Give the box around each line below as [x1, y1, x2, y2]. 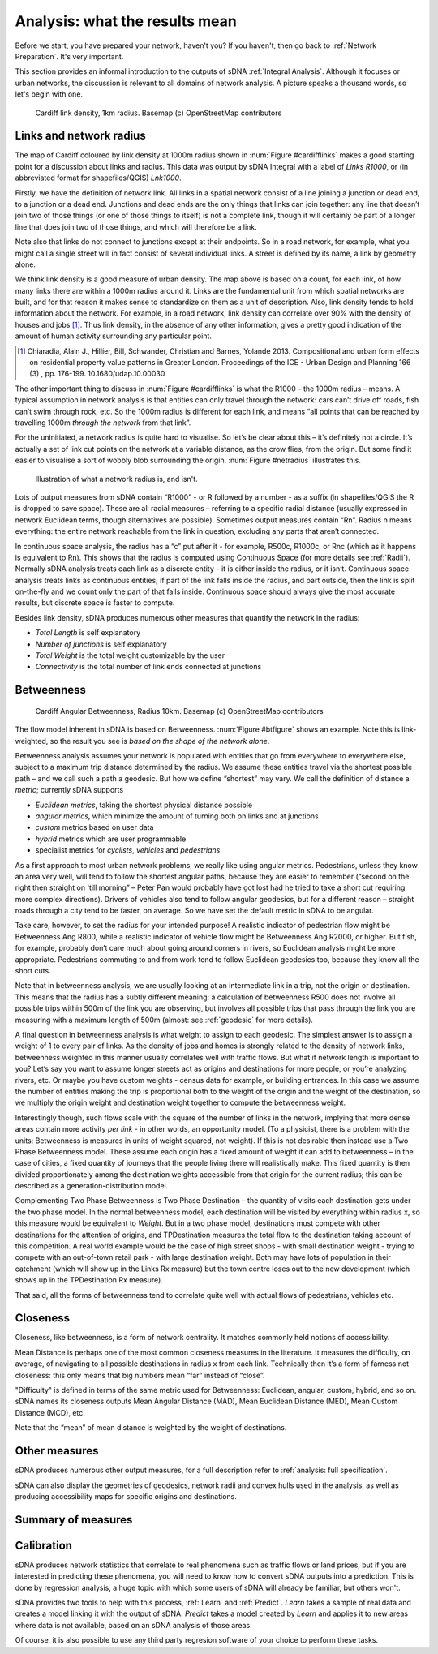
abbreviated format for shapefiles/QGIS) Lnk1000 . [15, 173, 182, 183]
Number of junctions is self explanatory [35, 639, 167, 649]
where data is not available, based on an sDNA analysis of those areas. [15, 1620, 252, 1630]
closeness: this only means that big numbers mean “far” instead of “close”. [15, 1370, 265, 1380]
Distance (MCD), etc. [15, 1407, 85, 1417]
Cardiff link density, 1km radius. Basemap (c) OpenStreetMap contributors [35, 108, 282, 118]
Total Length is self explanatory [35, 628, 141, 638]
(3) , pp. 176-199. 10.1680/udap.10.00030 [29, 369, 165, 379]
